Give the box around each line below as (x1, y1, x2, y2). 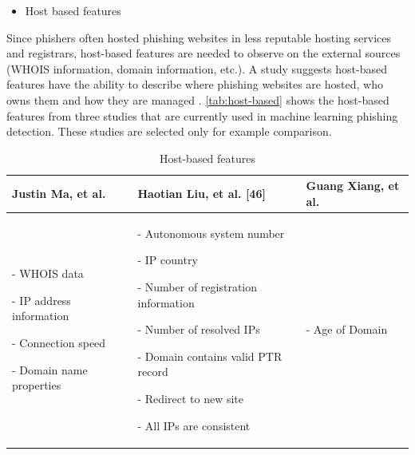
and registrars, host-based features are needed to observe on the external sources (6, 45, 401, 61)
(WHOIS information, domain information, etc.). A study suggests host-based (6, 60, 387, 77)
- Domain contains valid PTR (137, 347, 283, 364)
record (137, 363, 168, 380)
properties (12, 377, 61, 394)
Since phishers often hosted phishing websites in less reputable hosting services (6, 29, 392, 45)
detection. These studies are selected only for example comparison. (6, 123, 332, 140)
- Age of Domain (306, 321, 388, 338)
